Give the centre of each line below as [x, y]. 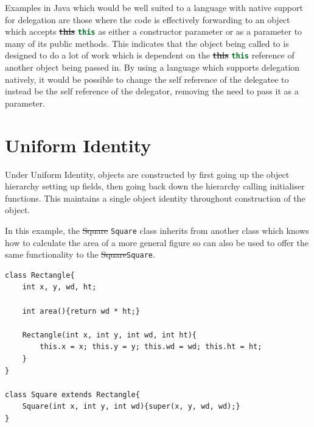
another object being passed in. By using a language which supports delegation [152, 67]
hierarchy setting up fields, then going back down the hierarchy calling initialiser [155, 186]
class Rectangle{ [40, 275]
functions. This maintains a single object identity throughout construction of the [155, 198]
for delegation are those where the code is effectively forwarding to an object [148, 19]
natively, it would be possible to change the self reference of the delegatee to [147, 79]
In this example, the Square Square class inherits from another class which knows [157, 230]
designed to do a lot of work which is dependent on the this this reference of [150, 55]
